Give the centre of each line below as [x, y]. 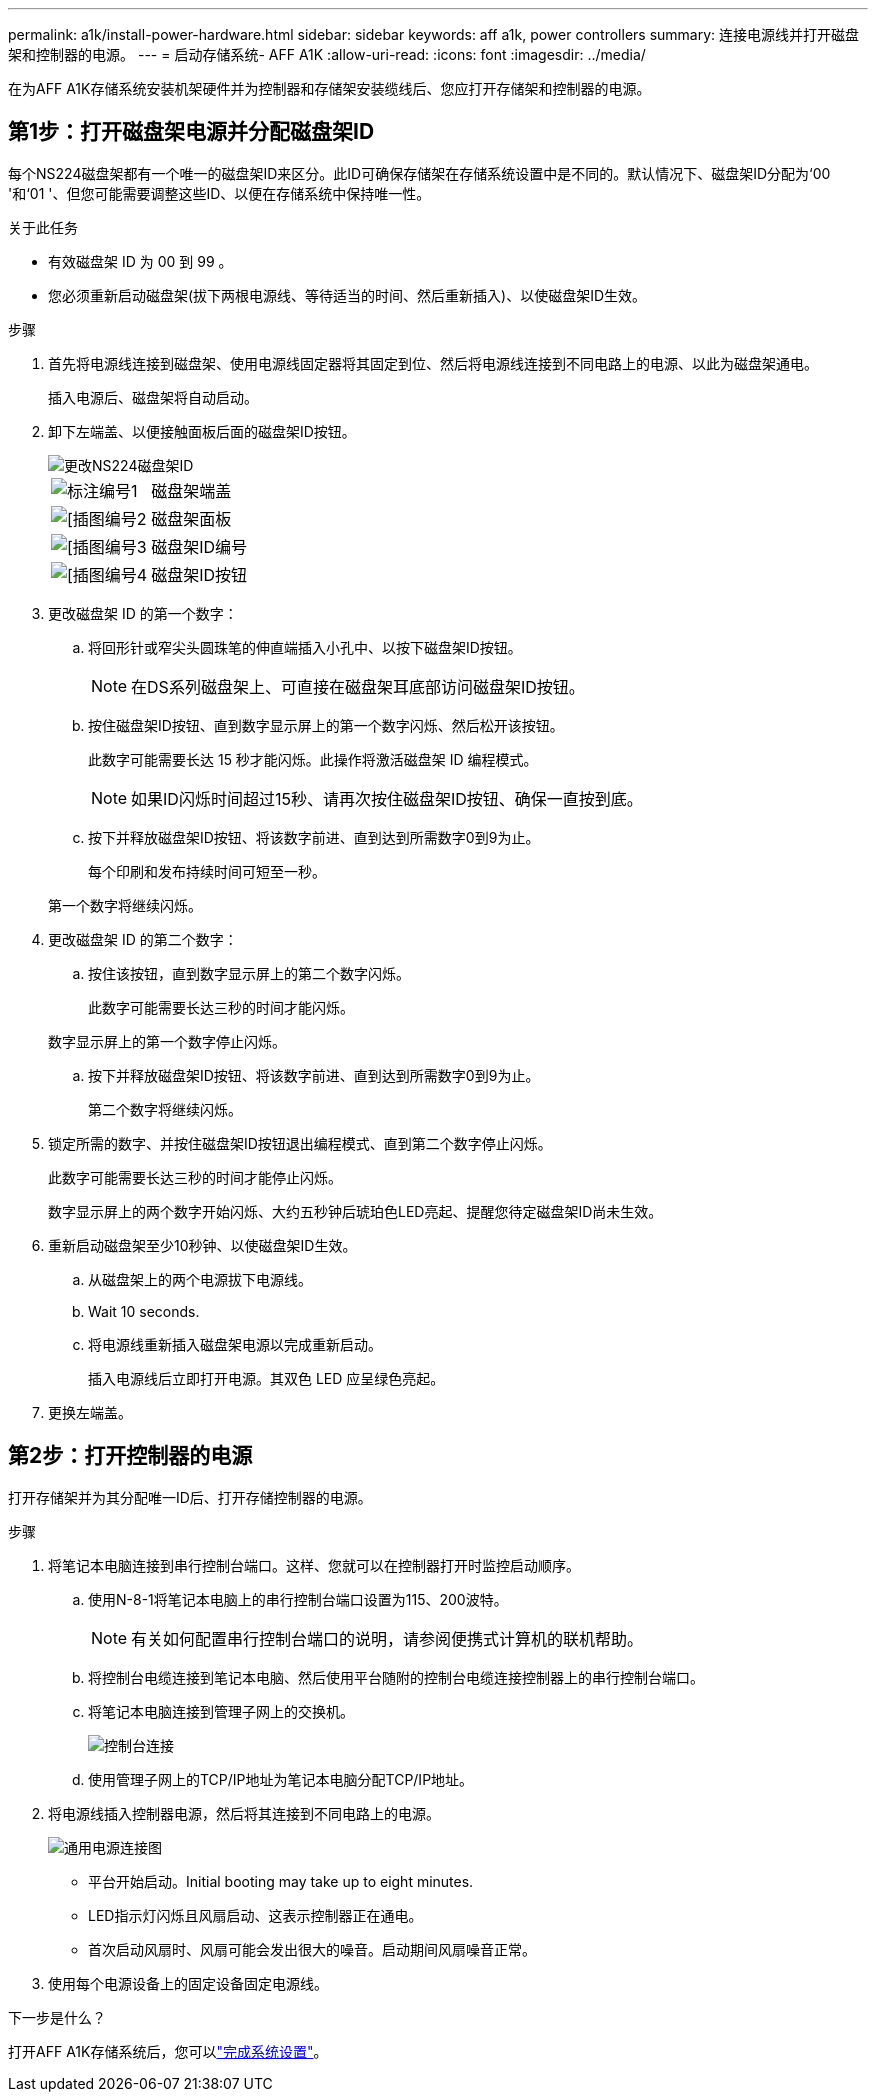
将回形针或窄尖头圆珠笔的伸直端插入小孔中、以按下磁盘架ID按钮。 [305, 647]
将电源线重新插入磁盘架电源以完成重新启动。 [235, 1344]
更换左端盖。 [90, 1412]
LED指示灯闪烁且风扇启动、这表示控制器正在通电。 [255, 1915]
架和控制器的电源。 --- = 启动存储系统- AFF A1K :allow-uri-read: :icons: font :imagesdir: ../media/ [327, 54]
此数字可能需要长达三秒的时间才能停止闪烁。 [195, 1177]
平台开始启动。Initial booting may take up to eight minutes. [281, 1881]
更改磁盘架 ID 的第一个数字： [143, 613]
